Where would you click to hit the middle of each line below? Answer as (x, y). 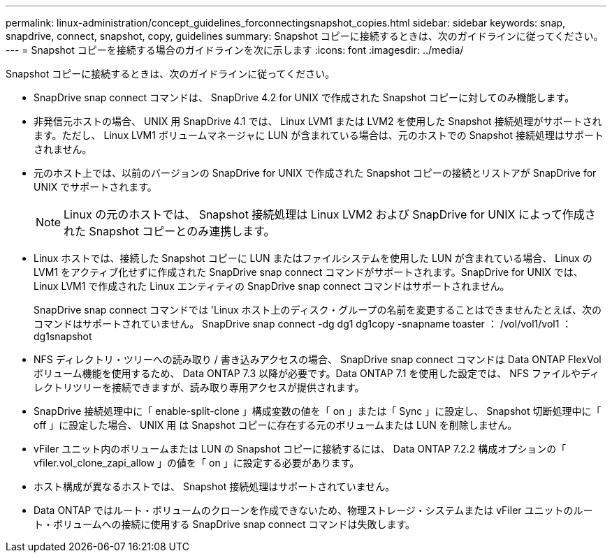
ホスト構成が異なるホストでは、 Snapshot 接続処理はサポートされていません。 (214, 486)
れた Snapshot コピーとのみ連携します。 (169, 231)
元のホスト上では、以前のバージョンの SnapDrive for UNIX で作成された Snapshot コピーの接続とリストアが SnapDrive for (315, 173)
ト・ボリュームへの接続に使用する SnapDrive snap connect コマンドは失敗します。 (225, 524)
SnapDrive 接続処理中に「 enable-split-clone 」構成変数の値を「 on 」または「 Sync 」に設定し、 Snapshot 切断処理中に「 (318, 411)
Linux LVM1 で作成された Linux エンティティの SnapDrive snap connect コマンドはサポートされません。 (272, 286)
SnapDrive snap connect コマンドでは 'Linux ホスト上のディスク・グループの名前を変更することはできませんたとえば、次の (318, 310)
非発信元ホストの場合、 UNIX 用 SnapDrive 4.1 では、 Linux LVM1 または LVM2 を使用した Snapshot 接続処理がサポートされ (318, 121)
